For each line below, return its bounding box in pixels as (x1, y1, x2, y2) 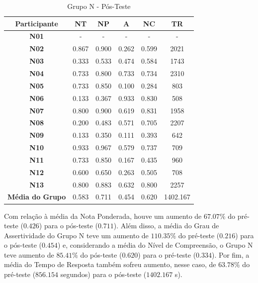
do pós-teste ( (80, 249, 122, 260)
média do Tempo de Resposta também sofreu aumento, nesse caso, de (4, 259, 216, 270)
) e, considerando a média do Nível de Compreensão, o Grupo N (57, 240, 253, 250)
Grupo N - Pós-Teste (67, 1, 131, 11)
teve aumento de (4, 249, 54, 260)
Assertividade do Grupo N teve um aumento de (4, 230, 149, 240)
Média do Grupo (7, 191, 66, 202)
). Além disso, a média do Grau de (113, 220, 219, 231)
